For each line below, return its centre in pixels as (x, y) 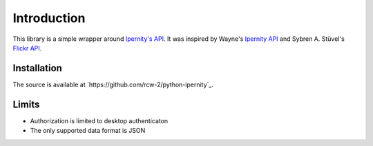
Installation (37, 68)
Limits (26, 104)
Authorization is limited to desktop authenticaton (99, 120)
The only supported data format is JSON (88, 131)
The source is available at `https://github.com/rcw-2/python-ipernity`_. (113, 84)
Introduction (49, 18)
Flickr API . (27, 48)
